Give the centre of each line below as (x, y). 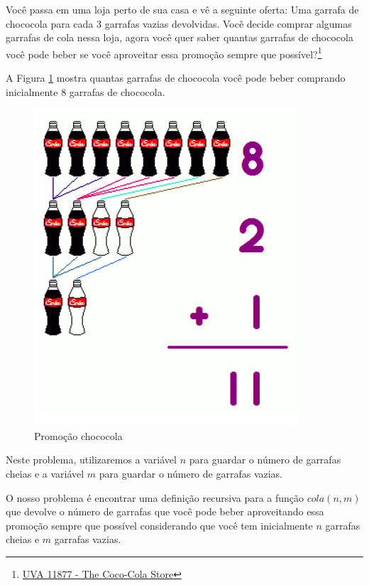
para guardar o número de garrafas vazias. (191, 473)
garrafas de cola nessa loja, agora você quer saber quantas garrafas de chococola (180, 37)
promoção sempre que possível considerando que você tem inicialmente (159, 525)
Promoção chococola (78, 435)
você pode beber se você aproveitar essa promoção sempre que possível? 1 (164, 53)
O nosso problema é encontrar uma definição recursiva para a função (155, 497)
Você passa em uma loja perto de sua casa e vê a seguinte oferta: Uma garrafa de (182, 9)
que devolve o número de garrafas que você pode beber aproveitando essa (165, 511)
